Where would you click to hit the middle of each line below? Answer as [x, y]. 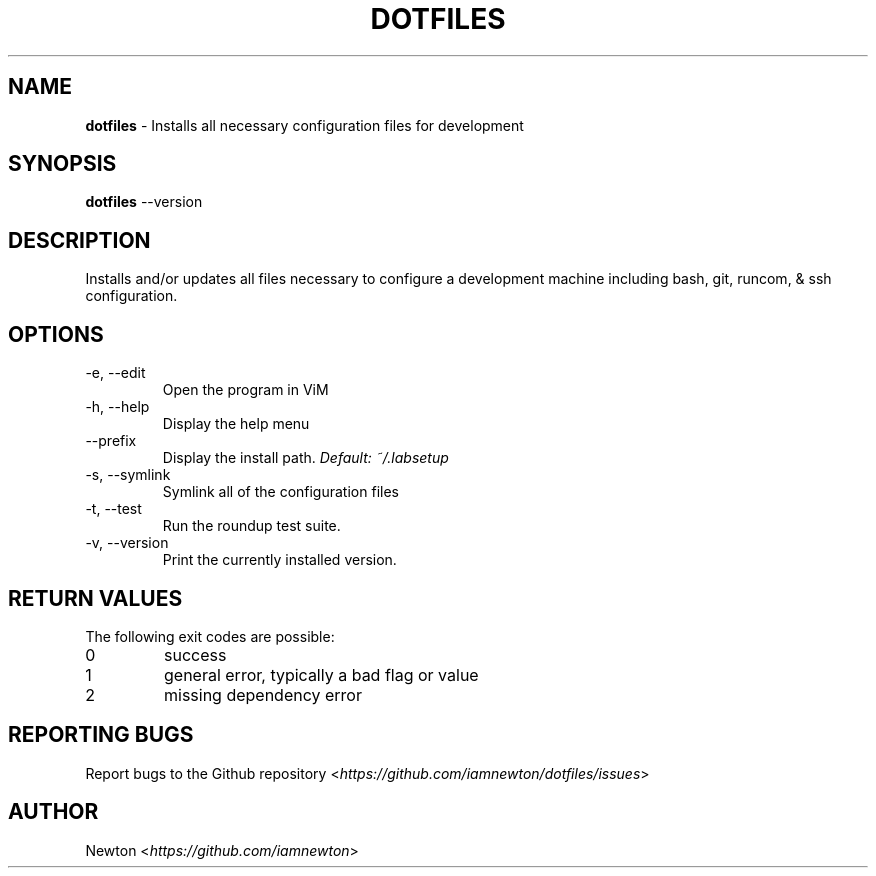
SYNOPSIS [62, 164]
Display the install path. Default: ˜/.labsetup [305, 458]
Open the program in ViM [245, 390]
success [195, 654]
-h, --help [117, 407]
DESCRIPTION [79, 240]
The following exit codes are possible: [210, 636]
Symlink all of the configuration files [280, 492]
